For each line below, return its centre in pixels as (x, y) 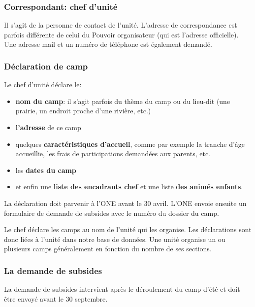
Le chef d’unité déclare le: (43, 85)
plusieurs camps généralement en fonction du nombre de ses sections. (108, 249)
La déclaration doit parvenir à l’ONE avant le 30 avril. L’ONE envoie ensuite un (125, 203)
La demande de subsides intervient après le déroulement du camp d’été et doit (122, 289)
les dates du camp (46, 170)
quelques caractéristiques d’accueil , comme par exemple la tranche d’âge (130, 144)
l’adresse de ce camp (48, 127)
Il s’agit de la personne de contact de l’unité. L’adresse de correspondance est (121, 25)
